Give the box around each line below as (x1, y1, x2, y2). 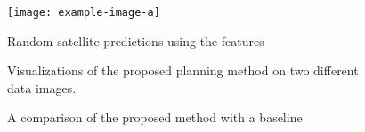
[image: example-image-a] (7, 6, 160, 19)
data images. (7, 78, 77, 97)
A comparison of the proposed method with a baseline (7, 108, 303, 127)
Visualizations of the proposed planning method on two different (7, 61, 359, 80)
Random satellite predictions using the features (7, 31, 264, 50)
